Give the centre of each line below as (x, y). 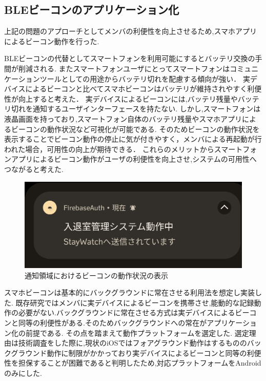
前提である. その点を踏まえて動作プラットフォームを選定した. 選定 (137, 332)
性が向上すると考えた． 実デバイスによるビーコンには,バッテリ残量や (121, 98)
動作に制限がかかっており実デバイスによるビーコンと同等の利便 (154, 353)
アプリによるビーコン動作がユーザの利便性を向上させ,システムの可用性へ (134, 159)
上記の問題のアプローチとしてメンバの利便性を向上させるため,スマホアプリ (131, 31)
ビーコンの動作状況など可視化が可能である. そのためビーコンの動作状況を (135, 129)
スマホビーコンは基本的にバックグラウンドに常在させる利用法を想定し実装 (130, 292)
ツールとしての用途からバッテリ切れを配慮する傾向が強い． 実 (145, 78)
